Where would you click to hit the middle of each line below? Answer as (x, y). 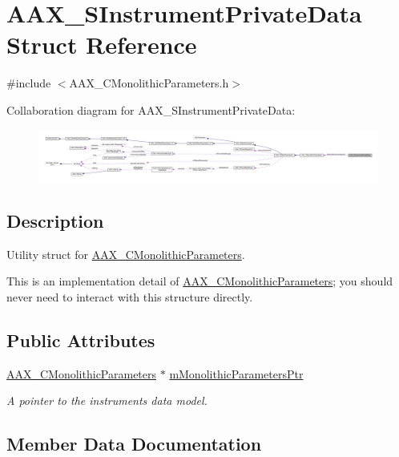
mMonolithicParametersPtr (236, 373)
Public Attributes (81, 340)
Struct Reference (102, 44)
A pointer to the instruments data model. (107, 400)
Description (55, 220)
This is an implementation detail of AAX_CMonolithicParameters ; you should (200, 281)
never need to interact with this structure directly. (130, 296)
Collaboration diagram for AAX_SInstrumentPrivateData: (151, 109)
